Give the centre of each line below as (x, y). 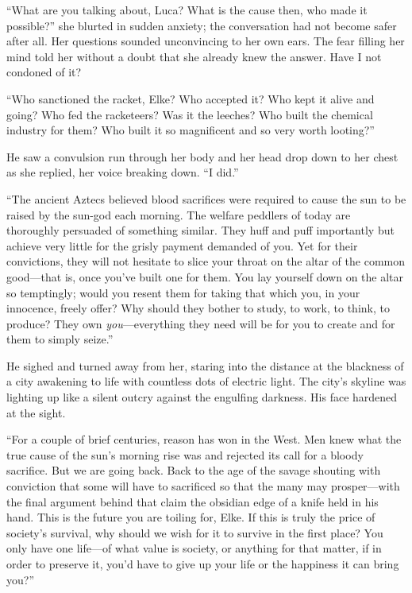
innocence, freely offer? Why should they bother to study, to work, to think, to (198, 308)
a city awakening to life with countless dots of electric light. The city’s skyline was (206, 381)
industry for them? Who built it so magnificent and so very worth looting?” (191, 130)
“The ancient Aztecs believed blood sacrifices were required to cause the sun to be (206, 198)
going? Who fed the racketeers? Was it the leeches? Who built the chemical (190, 114)
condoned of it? (44, 72)
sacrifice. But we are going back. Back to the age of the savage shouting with (194, 470)
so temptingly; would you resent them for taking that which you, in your (183, 292)
